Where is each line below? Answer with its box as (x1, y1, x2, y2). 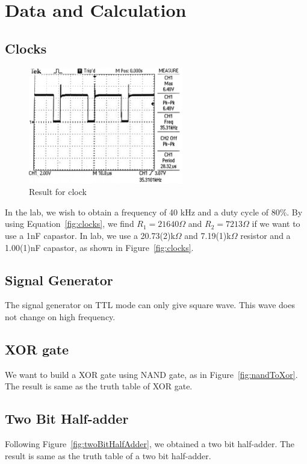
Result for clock (29, 185, 87, 198)
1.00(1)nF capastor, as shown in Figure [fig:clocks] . (5, 241, 194, 253)
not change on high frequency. (5, 310, 116, 323)
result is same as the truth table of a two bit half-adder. (5, 449, 211, 462)
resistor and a (240, 229, 291, 241)
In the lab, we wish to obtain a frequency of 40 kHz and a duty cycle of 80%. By (5, 205, 303, 218)
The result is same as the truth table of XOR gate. (5, 380, 193, 392)
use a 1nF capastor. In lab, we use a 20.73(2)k (5, 229, 175, 241)
